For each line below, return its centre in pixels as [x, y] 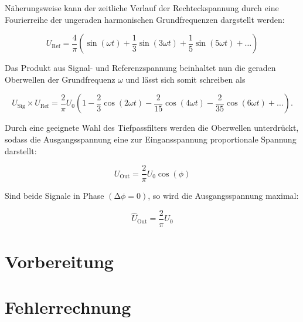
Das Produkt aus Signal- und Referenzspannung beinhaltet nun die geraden [140, 68]
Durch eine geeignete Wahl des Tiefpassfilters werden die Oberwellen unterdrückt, [152, 128]
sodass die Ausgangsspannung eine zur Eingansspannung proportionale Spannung [151, 139]
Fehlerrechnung [68, 307]
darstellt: [21, 150]
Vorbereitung [59, 261]
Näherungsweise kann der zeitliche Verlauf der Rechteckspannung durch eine [142, 8]
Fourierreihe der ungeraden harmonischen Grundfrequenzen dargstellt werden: [145, 19]
